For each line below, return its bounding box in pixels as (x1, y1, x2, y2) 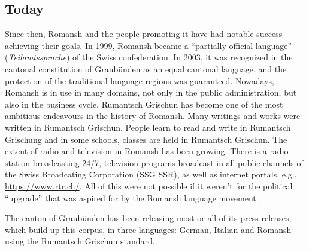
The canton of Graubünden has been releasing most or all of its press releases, (5, 212, 292, 224)
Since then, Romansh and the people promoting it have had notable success (5, 27, 283, 40)
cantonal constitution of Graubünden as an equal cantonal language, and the (5, 62, 287, 75)
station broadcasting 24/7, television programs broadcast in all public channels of (5, 156, 304, 169)
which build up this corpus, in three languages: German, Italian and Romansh (5, 223, 292, 235)
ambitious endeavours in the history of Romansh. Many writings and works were (5, 109, 301, 122)
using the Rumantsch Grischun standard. (5, 235, 155, 247)
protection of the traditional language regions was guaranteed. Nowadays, (5, 74, 274, 87)
